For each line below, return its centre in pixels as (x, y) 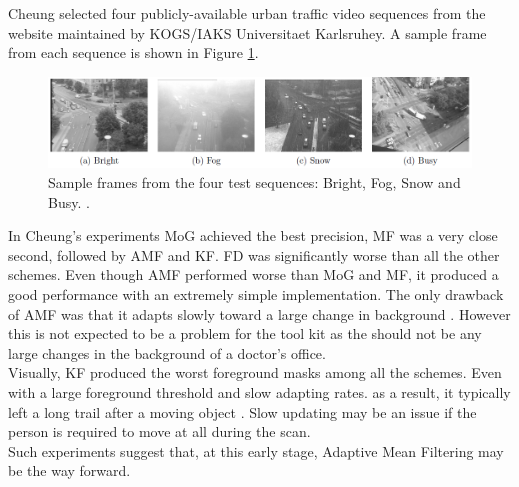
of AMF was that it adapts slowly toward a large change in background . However (259, 313)
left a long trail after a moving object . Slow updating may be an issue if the (242, 411)
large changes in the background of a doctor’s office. (167, 352)
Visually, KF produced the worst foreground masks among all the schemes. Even (255, 372)
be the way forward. (69, 470)
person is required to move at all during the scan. (159, 431)
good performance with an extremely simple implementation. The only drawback (256, 294)
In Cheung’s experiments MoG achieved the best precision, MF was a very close (253, 235)
